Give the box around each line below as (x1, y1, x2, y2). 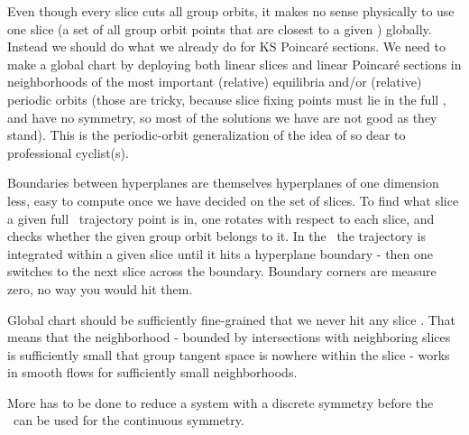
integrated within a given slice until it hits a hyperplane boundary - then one (7, 244, 434, 263)
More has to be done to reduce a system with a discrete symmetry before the (7, 393, 434, 412)
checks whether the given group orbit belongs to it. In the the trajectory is (7, 227, 426, 245)
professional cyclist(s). (7, 143, 129, 162)
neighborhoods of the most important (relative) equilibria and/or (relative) (7, 72, 422, 91)
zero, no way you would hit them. (7, 279, 193, 298)
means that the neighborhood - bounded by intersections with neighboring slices (7, 328, 451, 347)
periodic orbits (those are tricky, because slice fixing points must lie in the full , (7, 89, 446, 108)
